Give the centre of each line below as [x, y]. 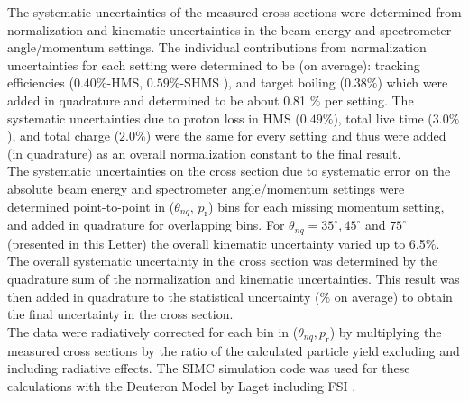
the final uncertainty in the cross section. [120, 314]
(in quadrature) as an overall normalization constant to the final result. [204, 153]
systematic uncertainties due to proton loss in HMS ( [154, 118]
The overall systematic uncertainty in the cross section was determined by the [223, 261]
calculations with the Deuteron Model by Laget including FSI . [182, 385]
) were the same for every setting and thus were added [296, 136]
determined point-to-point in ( [91, 206]
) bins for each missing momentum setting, [326, 206]
